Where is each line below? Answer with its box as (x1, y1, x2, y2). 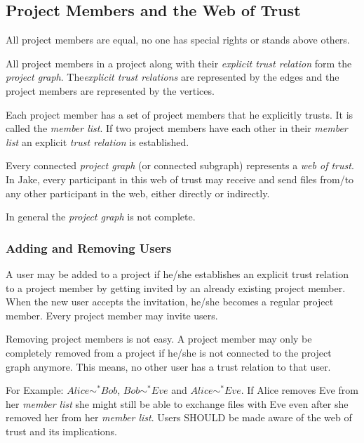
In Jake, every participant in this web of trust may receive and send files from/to (6, 171, 354, 186)
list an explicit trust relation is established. (6, 134, 189, 149)
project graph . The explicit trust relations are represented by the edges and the (6, 70, 339, 84)
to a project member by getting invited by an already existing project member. (6, 280, 346, 295)
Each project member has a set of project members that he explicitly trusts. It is (6, 107, 353, 121)
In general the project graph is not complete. (6, 209, 196, 224)
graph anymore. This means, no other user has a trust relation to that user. (6, 359, 331, 373)
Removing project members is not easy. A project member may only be (6, 331, 312, 346)
